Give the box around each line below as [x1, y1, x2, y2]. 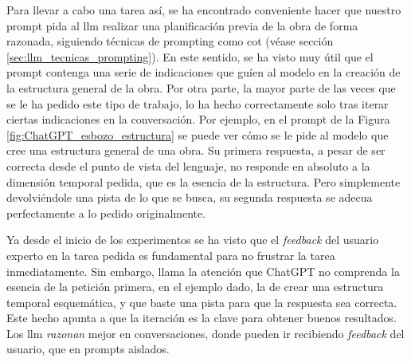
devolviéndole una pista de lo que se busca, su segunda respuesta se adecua [6, 189, 373, 206]
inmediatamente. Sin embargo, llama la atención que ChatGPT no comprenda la [6, 262, 400, 279]
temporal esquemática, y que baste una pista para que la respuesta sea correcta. [6, 293, 397, 310]
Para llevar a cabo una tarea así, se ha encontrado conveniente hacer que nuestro [6, 2, 401, 18]
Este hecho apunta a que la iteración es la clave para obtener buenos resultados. [6, 309, 397, 326]
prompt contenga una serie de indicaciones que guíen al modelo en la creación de [6, 64, 401, 81]
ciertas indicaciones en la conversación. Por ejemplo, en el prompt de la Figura [6, 111, 390, 128]
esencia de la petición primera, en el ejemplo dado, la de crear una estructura [6, 278, 384, 295]
